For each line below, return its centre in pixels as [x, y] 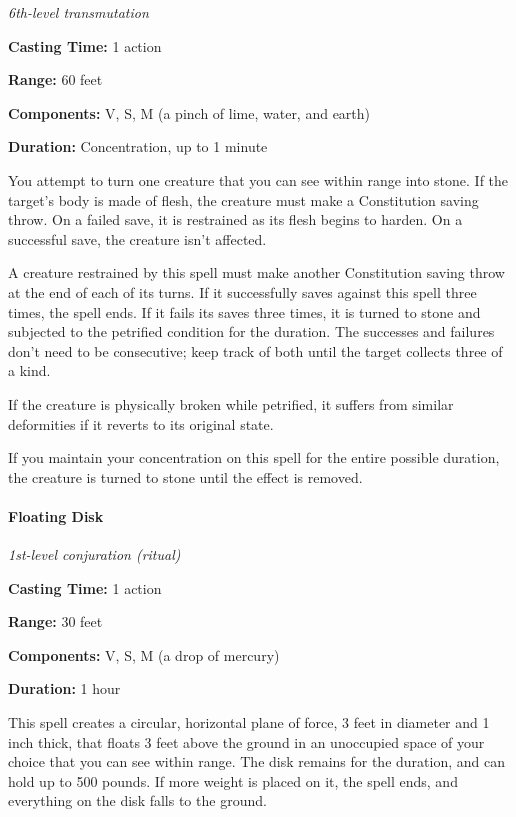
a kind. [29, 370]
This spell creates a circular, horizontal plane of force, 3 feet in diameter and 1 [249, 722]
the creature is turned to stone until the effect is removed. [185, 476]
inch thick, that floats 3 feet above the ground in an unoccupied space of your [246, 741]
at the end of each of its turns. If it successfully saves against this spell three [242, 291]
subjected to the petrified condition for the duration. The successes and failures [251, 331]
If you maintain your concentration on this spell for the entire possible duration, [254, 457]
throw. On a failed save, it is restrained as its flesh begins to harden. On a [235, 219]
